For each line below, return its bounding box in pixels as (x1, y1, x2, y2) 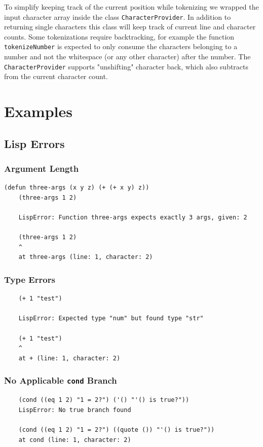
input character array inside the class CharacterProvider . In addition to (4, 11, 231, 22)
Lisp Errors (4, 135, 65, 151)
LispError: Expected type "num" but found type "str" (18, 315, 204, 322)
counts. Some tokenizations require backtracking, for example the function (4, 31, 235, 42)
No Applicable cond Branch (4, 374, 117, 387)
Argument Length (4, 162, 79, 175)
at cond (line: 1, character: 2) (18, 436, 131, 443)
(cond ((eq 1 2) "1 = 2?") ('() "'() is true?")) (18, 396, 190, 404)
